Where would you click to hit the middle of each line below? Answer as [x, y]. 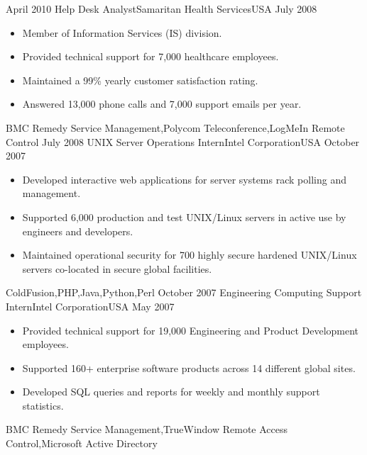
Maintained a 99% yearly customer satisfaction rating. [140, 80]
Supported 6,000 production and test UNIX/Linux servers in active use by [184, 217]
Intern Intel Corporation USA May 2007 [90, 306]
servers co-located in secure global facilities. [117, 268]
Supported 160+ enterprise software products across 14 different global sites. [189, 367]
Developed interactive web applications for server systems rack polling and [184, 179]
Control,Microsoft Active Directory [82, 443]
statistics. [43, 405]
